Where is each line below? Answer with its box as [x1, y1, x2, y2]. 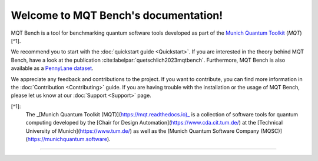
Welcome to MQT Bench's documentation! [11, 9, 223, 22]
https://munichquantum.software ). [27, 136, 111, 143]
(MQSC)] [260, 127, 283, 135]
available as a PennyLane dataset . [11, 65, 94, 72]
